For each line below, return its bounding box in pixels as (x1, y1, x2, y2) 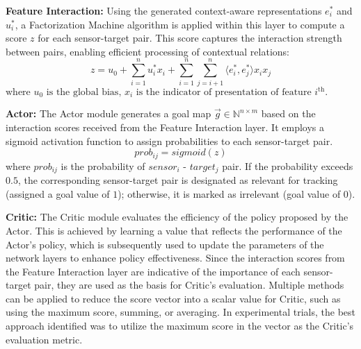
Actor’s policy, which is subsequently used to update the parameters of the (6, 237, 324, 251)
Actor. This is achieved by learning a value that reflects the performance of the (6, 223, 342, 237)
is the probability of (61, 158, 145, 173)
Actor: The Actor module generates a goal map (6, 106, 211, 121)
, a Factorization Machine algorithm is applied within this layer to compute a (15, 17, 345, 31)
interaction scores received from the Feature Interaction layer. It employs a (6, 120, 324, 135)
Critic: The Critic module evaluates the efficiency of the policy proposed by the (6, 210, 348, 224)
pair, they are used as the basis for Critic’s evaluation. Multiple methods (34, 278, 344, 292)
